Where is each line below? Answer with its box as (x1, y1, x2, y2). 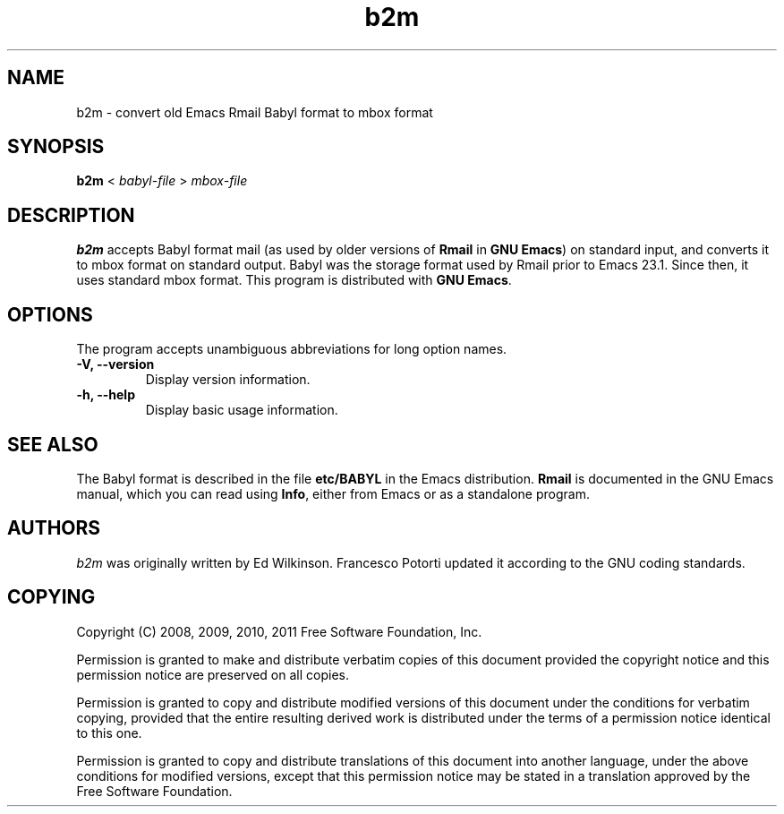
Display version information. (145, 372, 311, 388)
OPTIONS (7, 303, 93, 326)
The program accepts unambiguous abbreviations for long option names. (76, 341, 507, 357)
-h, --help (76, 387, 135, 403)
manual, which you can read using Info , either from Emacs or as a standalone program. (76, 485, 590, 501)
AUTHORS (7, 517, 101, 540)
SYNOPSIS (7, 135, 105, 159)
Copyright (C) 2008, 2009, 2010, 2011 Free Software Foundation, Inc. (76, 623, 482, 639)
